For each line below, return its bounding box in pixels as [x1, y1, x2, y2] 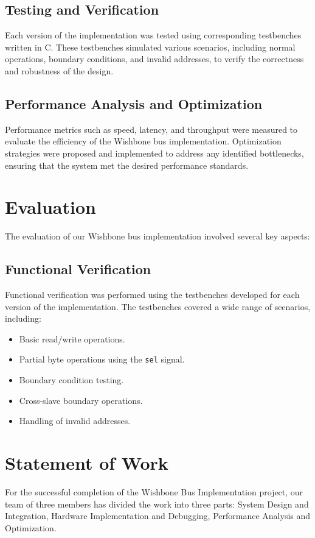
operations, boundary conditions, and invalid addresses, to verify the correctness [5, 52, 304, 65]
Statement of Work [5, 450, 168, 475]
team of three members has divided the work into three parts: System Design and [5, 497, 309, 510]
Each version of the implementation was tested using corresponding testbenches [5, 29, 302, 41]
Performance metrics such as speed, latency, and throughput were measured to [5, 122, 298, 135]
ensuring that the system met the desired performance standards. [5, 158, 249, 171]
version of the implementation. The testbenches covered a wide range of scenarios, [5, 300, 311, 313]
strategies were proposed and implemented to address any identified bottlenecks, [5, 146, 304, 159]
